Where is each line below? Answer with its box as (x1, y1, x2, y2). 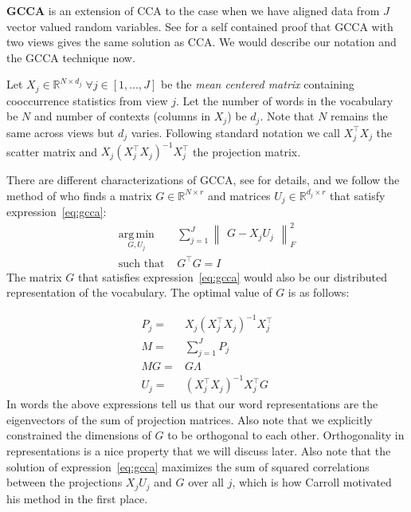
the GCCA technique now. (6, 49, 135, 65)
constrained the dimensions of (6, 427, 151, 443)
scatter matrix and (6, 143, 98, 160)
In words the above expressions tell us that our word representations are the (6, 396, 378, 412)
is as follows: (288, 284, 350, 301)
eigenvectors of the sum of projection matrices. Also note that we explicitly (6, 411, 373, 427)
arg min (118, 229, 155, 241)
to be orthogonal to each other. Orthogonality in (167, 427, 405, 443)
